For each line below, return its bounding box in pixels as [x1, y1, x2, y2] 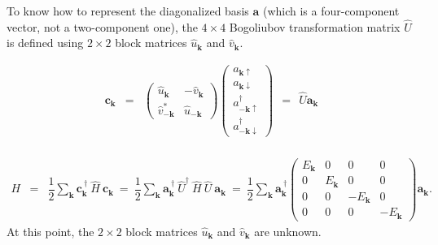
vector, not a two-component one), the [7, 18, 198, 35]
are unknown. [254, 222, 322, 239]
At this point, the [7, 222, 94, 239]
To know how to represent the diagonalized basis [7, 2, 249, 19]
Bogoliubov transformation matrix [229, 18, 401, 35]
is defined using [7, 34, 84, 51]
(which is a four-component [262, 2, 400, 19]
